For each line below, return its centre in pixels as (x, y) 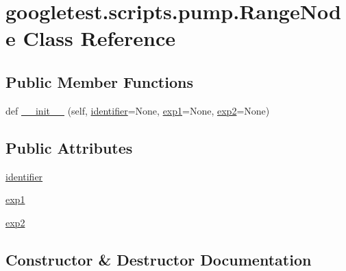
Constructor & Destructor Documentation (159, 259)
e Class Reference (90, 38)
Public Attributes (69, 147)
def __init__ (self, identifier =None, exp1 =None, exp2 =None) (138, 110)
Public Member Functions (99, 81)
